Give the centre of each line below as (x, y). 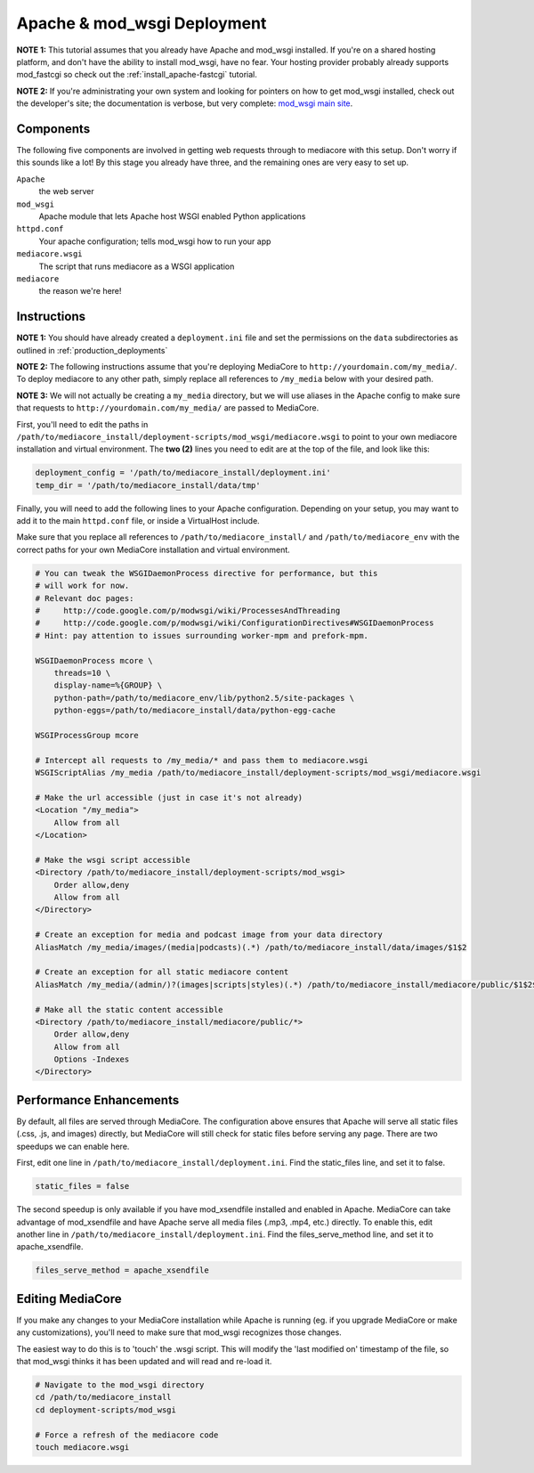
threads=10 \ (82, 673)
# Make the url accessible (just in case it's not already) (169, 798)
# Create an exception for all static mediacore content (162, 972)
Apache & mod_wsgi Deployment (142, 23)
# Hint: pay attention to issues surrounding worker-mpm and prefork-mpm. (202, 635)
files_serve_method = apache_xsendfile (122, 1270)
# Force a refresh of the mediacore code (127, 1435)
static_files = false (82, 1186)
